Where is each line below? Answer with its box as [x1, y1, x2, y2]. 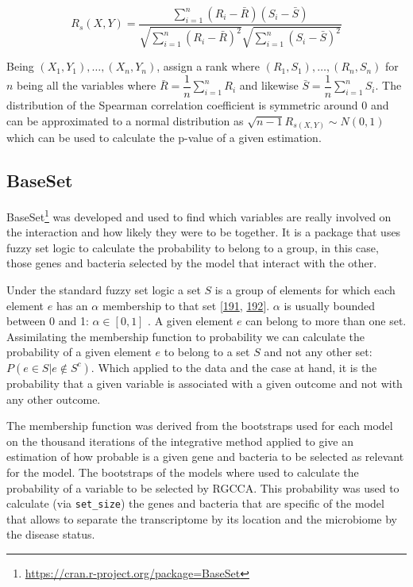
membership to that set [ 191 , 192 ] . [102, 297, 270, 313]
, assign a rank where [156, 58, 260, 75]
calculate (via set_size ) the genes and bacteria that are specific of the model [6, 495, 384, 512]
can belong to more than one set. [245, 313, 407, 329]
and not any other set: [264, 343, 372, 360]
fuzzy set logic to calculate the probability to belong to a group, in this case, [6, 239, 379, 255]
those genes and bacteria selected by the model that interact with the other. [6, 255, 377, 271]
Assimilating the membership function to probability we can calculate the [6, 328, 365, 344]
